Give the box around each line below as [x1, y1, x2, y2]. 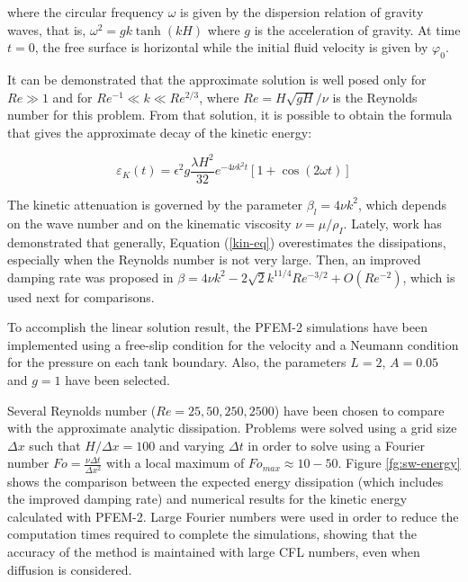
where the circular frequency [7, 3, 164, 21]
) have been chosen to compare [274, 400, 445, 419]
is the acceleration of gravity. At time [254, 20, 461, 39]
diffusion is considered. [7, 560, 132, 578]
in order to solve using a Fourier [247, 435, 425, 454]
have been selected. [65, 371, 170, 389]
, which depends [357, 194, 446, 213]
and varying [158, 435, 225, 454]
